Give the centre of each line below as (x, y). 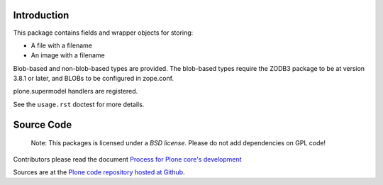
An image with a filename (68, 55)
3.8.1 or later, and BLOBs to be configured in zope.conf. (93, 79)
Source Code (43, 124)
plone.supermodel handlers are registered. (76, 91)
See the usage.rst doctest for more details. (79, 104)
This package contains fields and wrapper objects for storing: (103, 33)
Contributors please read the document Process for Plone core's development (127, 159)
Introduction (41, 15)
